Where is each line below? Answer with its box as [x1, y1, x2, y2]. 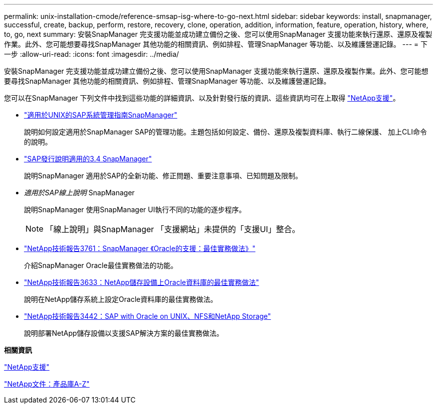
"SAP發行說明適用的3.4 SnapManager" [24, 154, 152, 163]
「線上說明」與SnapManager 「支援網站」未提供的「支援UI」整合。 [45, 224, 300, 234]
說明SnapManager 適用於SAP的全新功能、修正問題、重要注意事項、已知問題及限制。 [24, 171, 302, 180]
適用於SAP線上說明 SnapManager [24, 188, 135, 197]
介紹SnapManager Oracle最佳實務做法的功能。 [24, 261, 178, 270]
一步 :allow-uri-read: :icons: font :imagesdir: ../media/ [4, 50, 179, 58]
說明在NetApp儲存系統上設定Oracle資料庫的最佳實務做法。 [24, 295, 218, 303]
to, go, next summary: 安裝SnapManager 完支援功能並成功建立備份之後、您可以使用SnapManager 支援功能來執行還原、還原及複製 [4, 30, 433, 38]
